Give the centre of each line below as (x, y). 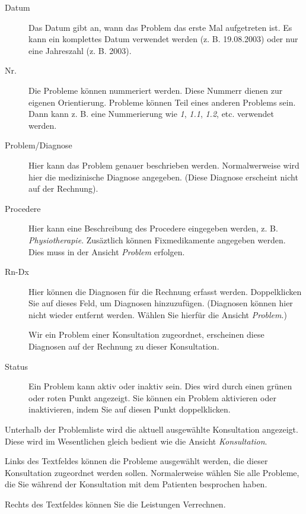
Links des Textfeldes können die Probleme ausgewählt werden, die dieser (136, 461)
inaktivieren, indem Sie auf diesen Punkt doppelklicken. (130, 409)
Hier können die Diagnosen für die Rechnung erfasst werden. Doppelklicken (165, 291)
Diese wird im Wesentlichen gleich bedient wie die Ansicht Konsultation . (136, 441)
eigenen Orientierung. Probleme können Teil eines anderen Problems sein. (162, 102)
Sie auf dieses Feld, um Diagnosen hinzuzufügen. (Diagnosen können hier (161, 303)
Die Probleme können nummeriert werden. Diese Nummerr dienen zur (156, 90)
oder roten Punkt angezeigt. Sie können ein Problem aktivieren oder (152, 397)
